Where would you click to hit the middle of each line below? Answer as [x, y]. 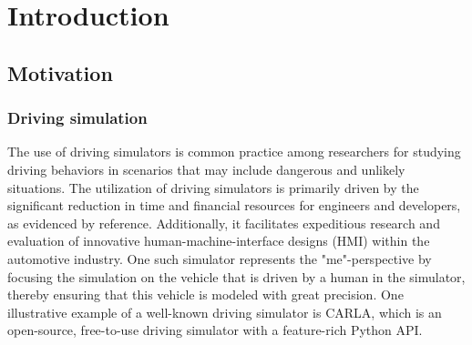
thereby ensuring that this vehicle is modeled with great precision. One [205, 294]
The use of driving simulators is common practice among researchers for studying [234, 152]
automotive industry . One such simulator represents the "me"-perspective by [220, 258]
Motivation [60, 72]
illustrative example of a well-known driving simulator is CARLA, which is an [225, 312]
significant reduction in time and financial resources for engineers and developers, [234, 205]
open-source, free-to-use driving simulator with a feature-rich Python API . [215, 330]
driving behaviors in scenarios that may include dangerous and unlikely [206, 169]
